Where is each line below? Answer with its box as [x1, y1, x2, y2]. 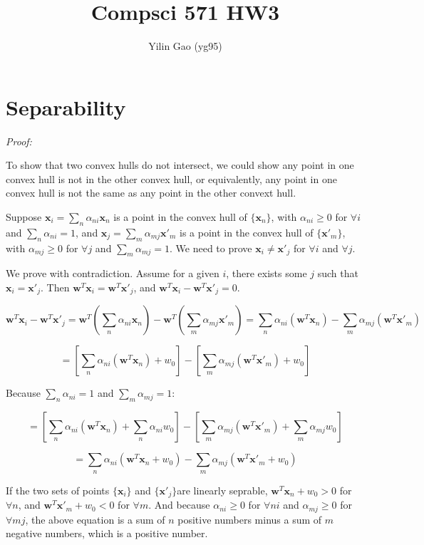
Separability [6, 92, 126, 121]
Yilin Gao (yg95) [148, 38, 222, 53]
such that [317, 266, 358, 281]
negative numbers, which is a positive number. [6, 526, 208, 541]
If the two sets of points [6, 482, 110, 497]
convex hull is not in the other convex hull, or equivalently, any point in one [6, 171, 337, 186]
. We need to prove [170, 240, 252, 255]
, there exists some [226, 266, 307, 281]
